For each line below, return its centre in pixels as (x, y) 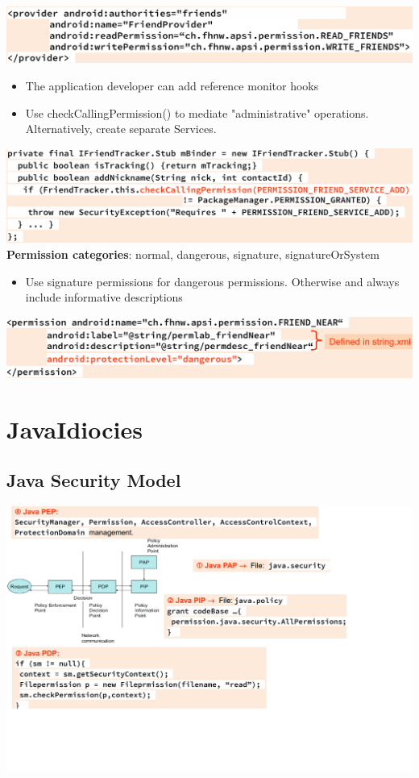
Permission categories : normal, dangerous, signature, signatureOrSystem (193, 254)
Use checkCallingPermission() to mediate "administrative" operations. (197, 112)
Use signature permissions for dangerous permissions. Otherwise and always (212, 281)
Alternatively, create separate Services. (121, 129)
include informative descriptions (104, 297)
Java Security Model (94, 480)
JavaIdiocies (75, 429)
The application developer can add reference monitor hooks (172, 85)
